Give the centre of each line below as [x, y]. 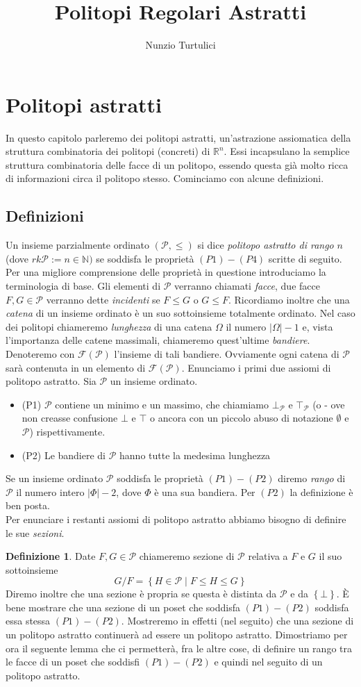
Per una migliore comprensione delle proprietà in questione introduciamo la [166, 272]
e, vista [318, 326]
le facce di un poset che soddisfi [73, 662]
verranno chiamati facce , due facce [247, 286]
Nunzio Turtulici [180, 45]
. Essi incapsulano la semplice [287, 151]
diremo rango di [312, 478]
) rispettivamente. [67, 431]
